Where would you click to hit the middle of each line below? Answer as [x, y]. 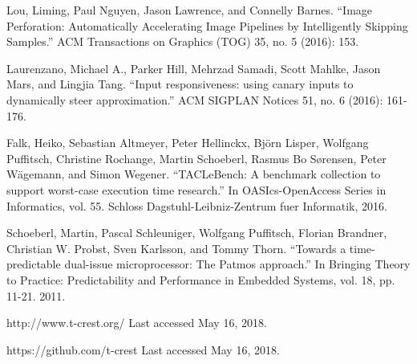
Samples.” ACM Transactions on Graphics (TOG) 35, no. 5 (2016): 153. [183, 41]
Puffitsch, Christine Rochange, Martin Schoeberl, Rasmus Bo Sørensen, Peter [196, 158]
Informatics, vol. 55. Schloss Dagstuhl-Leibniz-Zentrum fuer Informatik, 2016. [197, 205]
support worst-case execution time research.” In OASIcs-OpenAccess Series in [196, 189]
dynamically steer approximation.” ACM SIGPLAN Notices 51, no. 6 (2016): [195, 99]
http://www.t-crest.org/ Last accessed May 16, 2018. [137, 323]
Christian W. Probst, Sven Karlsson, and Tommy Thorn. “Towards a [176, 248]
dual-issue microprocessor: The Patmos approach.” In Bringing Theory [237, 264]
